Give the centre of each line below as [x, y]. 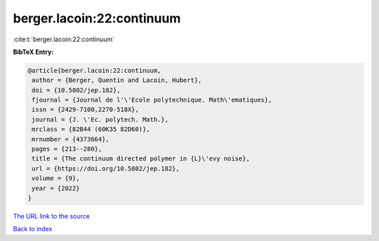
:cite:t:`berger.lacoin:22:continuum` [64, 39]
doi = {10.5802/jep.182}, [76, 90]
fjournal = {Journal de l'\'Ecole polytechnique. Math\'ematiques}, [152, 100]
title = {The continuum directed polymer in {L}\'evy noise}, [141, 159]
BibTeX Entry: [33, 52]
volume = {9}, [56, 178]
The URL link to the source [52, 216]
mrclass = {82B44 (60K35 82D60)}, [91, 129]
